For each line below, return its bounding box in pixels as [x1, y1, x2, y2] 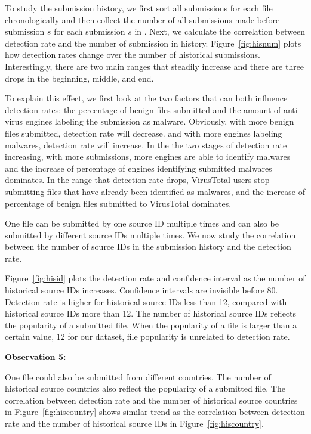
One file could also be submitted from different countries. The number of [5, 370, 271, 383]
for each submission [54, 25, 125, 38]
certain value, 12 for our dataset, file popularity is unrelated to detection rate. [5, 330, 290, 343]
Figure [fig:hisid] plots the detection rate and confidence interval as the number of [5, 272, 306, 284]
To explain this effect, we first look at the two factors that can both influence [5, 92, 288, 104]
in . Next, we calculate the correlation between [134, 25, 305, 38]
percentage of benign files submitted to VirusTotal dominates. [5, 197, 232, 209]
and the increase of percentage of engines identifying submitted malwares [5, 162, 272, 174]
